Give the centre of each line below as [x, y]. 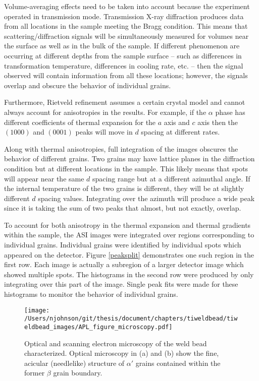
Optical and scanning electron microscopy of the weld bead [116, 343]
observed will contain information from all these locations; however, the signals [126, 75]
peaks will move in [104, 132]
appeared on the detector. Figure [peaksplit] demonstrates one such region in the [129, 254]
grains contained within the [178, 363]
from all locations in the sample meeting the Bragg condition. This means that [126, 26]
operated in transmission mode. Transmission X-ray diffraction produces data [124, 16]
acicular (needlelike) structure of [74, 363]
